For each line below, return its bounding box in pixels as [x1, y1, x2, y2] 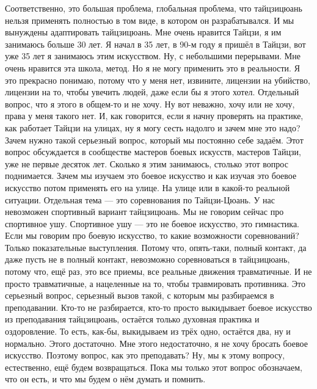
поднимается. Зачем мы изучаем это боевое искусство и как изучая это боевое [5, 169, 297, 182]
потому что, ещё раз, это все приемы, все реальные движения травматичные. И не [5, 265, 312, 278]
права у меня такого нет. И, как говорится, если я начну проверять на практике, [5, 109, 304, 122]
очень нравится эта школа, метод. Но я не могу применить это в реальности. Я [5, 61, 300, 74]
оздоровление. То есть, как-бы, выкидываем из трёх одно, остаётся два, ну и [5, 325, 291, 338]
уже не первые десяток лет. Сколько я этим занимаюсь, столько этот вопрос [5, 157, 288, 170]
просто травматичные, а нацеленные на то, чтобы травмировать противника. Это [5, 277, 305, 289]
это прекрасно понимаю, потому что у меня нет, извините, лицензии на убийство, [5, 73, 310, 86]
